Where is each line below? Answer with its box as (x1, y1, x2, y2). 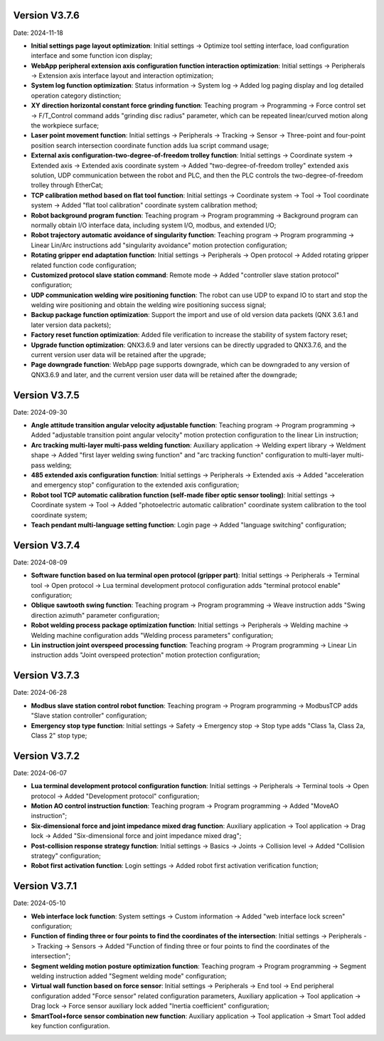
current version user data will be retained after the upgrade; (31, 351, 206, 359)
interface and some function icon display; (31, 51, 153, 60)
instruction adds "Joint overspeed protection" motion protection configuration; (31, 651, 261, 659)
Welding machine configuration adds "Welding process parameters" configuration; (31, 631, 274, 639)
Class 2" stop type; (31, 731, 87, 740)
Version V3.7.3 (13, 670, 80, 682)
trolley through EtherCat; (31, 181, 103, 190)
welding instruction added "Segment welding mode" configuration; (31, 971, 227, 980)
